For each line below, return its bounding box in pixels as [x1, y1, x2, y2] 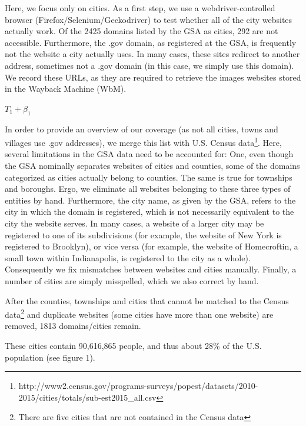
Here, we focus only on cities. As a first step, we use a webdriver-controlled [5, 2, 275, 14]
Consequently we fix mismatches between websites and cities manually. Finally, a [5, 263, 297, 275]
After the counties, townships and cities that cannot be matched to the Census [5, 294, 289, 307]
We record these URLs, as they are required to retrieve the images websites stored [5, 71, 301, 83]
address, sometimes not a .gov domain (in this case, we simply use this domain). [5, 59, 294, 71]
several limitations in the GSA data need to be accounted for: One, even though [5, 148, 294, 160]
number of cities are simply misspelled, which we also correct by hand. [5, 274, 259, 287]
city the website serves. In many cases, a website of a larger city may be [5, 217, 264, 229]
